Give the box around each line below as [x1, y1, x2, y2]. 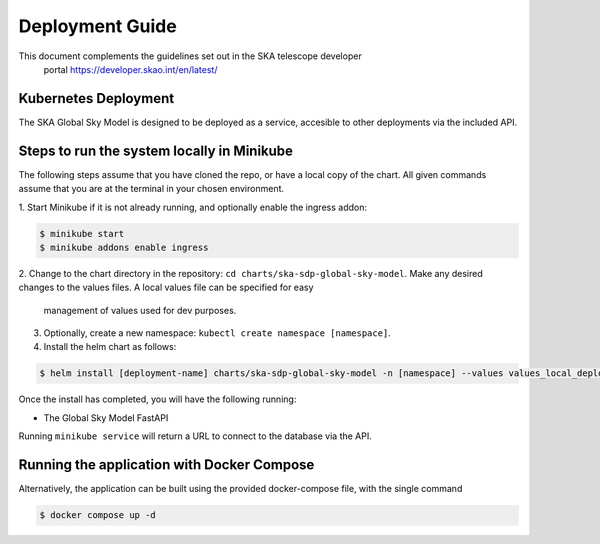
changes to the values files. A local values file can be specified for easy [18, 281, 314, 294]
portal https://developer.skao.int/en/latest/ [43, 63, 218, 75]
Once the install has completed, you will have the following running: [18, 393, 297, 405]
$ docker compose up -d [39, 510, 157, 521]
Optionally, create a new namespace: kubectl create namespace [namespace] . [43, 327, 392, 339]
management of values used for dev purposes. [43, 304, 237, 316]
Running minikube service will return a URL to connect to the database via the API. [18, 430, 372, 442]
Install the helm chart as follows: [43, 341, 177, 353]
